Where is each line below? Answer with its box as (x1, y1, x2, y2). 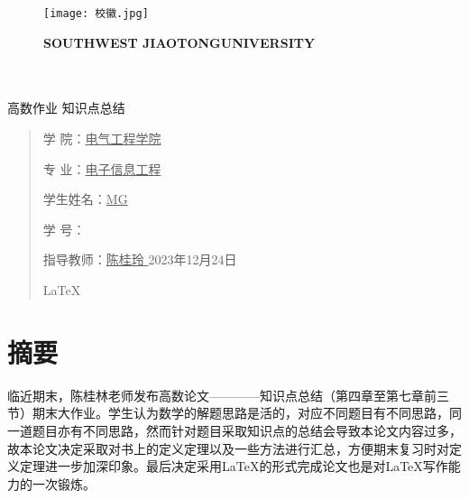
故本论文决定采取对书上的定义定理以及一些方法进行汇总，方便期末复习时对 (7, 439, 449, 457)
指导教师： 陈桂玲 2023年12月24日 (42, 250, 237, 269)
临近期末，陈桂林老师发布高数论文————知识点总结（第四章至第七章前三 (7, 385, 449, 404)
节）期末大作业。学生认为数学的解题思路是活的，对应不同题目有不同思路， (7, 403, 449, 422)
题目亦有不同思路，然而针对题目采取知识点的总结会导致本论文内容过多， (32, 420, 462, 439)
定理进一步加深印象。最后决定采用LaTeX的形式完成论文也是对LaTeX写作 (19, 457, 448, 476)
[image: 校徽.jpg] (43, 7, 149, 20)
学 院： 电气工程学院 (42, 129, 161, 148)
